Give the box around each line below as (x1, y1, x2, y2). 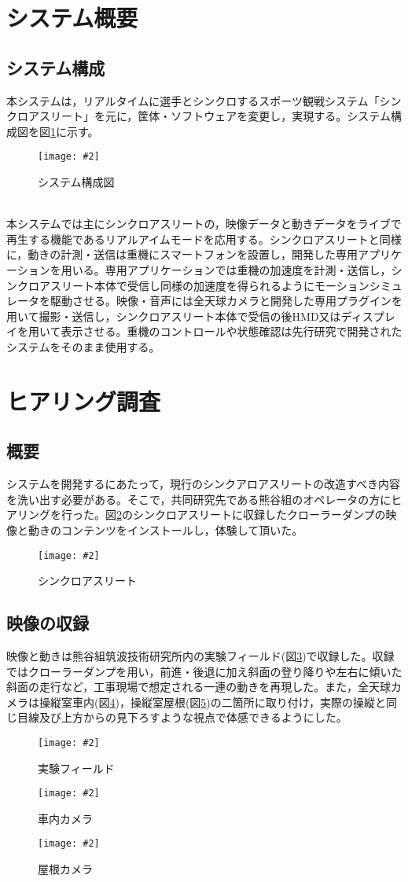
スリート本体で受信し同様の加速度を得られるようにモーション (50, 277, 369, 293)
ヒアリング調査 (6, 384, 161, 417)
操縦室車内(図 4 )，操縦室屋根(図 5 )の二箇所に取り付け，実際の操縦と (39, 693, 387, 710)
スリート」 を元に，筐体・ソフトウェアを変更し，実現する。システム (39, 108, 391, 124)
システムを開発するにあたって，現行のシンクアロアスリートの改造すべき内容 (6, 476, 400, 492)
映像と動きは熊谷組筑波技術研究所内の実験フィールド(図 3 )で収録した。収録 (6, 647, 395, 663)
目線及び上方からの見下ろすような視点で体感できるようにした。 (17, 709, 347, 726)
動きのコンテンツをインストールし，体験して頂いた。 (28, 521, 303, 538)
